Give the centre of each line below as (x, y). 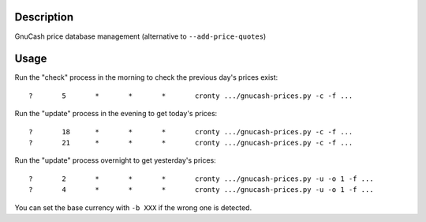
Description (44, 17)
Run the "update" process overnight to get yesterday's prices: (115, 160)
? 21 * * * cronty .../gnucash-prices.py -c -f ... (191, 143)
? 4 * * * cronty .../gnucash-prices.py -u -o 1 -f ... (201, 190)
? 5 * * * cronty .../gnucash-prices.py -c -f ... (191, 96)
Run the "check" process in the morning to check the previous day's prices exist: (146, 77)
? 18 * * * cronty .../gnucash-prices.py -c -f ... (191, 132)
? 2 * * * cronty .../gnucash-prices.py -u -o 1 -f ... (201, 179)
